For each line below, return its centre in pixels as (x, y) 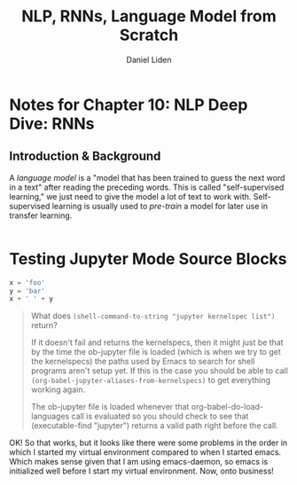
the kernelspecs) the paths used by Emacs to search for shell (143, 362)
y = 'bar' (27, 291)
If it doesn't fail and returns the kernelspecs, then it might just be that (157, 342)
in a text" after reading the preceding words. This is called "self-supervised (147, 187)
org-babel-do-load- (227, 407)
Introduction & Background (85, 156)
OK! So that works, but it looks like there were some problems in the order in (148, 443)
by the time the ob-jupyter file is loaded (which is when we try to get (156, 352)
